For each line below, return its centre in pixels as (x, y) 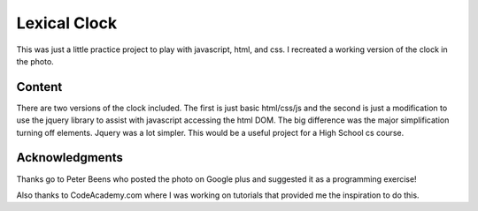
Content (39, 87)
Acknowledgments (70, 158)
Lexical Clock (67, 23)
